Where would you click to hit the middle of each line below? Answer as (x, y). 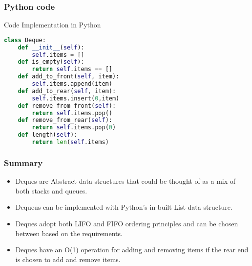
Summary (23, 162)
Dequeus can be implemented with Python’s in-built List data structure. (124, 207)
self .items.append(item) (72, 84)
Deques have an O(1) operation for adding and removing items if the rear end (132, 250)
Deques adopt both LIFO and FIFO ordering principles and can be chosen (127, 223)
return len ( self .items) (70, 142)
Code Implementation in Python (52, 25)
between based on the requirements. (69, 233)
